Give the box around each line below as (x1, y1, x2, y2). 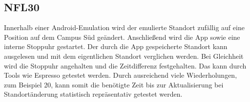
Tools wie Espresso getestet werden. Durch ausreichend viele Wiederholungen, (4, 70, 237, 80)
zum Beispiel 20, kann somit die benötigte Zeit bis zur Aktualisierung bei (4, 79, 224, 89)
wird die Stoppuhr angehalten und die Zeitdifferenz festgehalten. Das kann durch (4, 60, 247, 70)
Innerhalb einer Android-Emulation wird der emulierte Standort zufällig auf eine (4, 22, 245, 33)
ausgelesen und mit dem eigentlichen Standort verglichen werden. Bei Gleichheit (4, 51, 244, 61)
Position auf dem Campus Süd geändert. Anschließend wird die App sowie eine (4, 32, 240, 42)
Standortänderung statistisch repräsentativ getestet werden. (4, 89, 183, 99)
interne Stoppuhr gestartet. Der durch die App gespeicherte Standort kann (4, 41, 228, 51)
